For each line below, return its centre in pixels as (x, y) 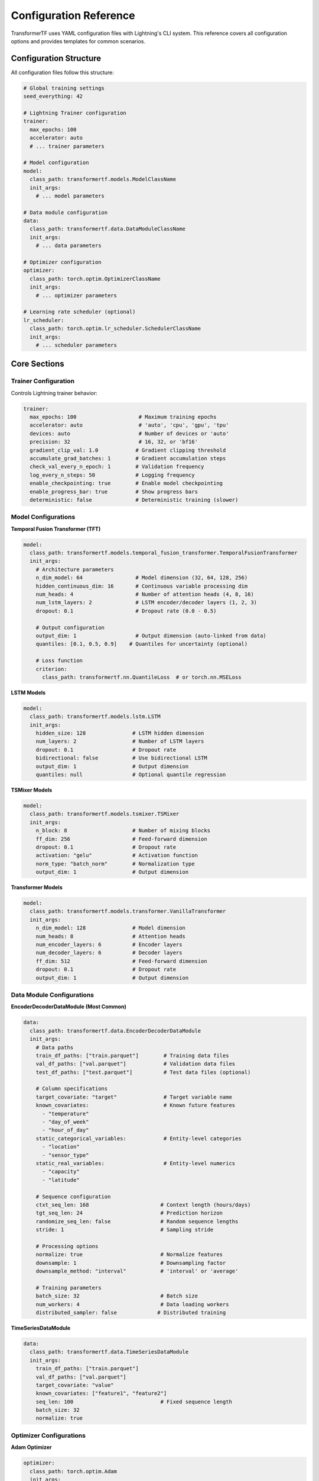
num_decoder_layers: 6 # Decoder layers (109, 953)
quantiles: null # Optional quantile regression (131, 775)
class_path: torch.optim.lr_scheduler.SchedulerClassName (115, 328)
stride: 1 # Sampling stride (125, 1230)
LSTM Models (28, 693)
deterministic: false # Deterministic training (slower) (134, 500)
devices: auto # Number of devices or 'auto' (129, 433)
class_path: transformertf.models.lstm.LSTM (95, 717)
